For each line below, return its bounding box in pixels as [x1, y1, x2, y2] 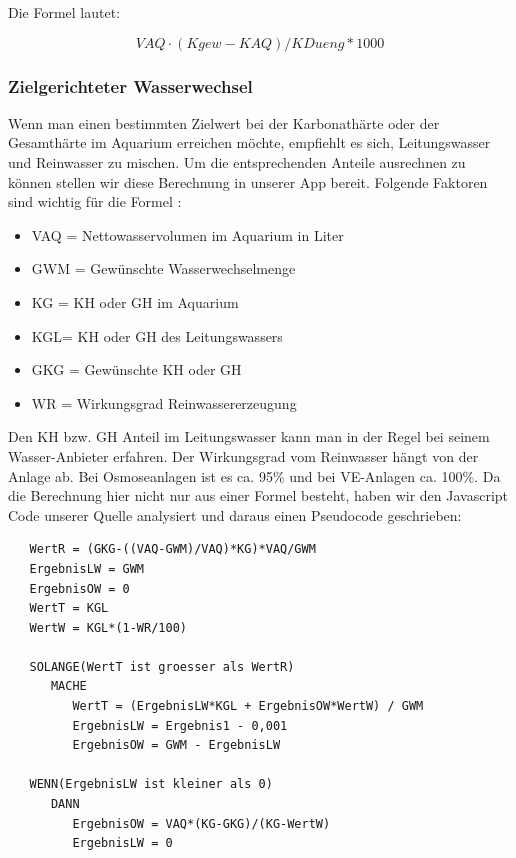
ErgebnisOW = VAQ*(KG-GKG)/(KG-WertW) [72, 816, 331, 831]
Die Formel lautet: [8, 2, 121, 22]
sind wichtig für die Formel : [8, 191, 182, 212]
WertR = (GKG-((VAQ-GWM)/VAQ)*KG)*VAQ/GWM [29, 542, 316, 557]
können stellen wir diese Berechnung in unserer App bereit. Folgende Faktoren [8, 171, 488, 192]
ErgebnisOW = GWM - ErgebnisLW [72, 738, 281, 753]
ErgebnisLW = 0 [72, 836, 173, 851]
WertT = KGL [29, 601, 109, 616]
